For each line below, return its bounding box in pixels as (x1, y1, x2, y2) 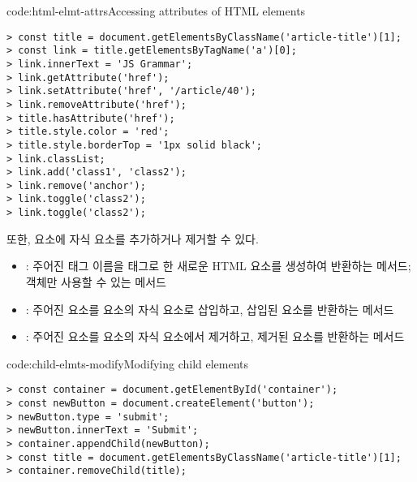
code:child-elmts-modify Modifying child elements (6, 355, 249, 372)
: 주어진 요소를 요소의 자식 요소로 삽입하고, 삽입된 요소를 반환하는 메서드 (25, 300, 394, 317)
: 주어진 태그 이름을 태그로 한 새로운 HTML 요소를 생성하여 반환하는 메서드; (25, 257, 411, 274)
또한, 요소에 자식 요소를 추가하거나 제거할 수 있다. (6, 230, 259, 247)
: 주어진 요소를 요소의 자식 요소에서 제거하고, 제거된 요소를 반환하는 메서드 (25, 328, 405, 345)
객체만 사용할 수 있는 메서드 (25, 273, 167, 290)
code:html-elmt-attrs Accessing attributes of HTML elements (6, 2, 306, 19)
